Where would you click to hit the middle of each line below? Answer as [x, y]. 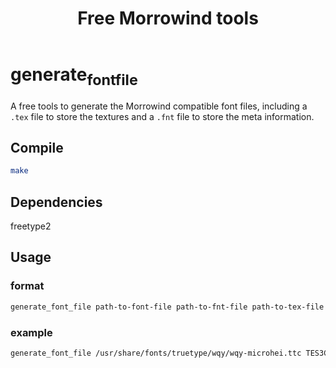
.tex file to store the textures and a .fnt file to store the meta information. [162, 116]
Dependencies [56, 202]
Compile [37, 147]
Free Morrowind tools [168, 18]
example [31, 332]
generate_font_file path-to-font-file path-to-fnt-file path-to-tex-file [167, 307]
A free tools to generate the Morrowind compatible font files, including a [159, 106]
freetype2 [31, 226]
